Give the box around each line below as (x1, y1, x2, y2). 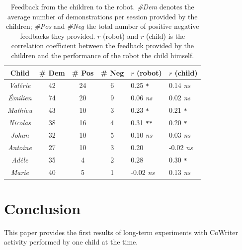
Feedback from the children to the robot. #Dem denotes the (10, 1, 194, 11)
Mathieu (7, 105, 32, 115)
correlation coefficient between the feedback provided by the (11, 40, 194, 51)
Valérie (9, 80, 31, 90)
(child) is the (146, 30, 185, 41)
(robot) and (103, 30, 139, 41)
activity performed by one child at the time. (4, 237, 138, 247)
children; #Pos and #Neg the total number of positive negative (6, 21, 199, 31)
